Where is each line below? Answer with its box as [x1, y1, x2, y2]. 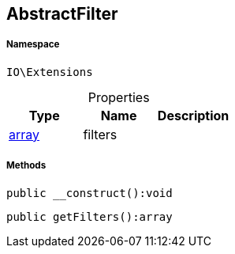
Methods [6, 160, 47, 172]
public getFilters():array [6, 210, 173, 223]
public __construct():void [6, 186, 173, 199]
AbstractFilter [6, 4, 118, 24]
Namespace [6, 39, 60, 51]
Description [157, 107, 229, 123]
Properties [88, 89, 150, 105]
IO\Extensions [6, 65, 93, 78]
